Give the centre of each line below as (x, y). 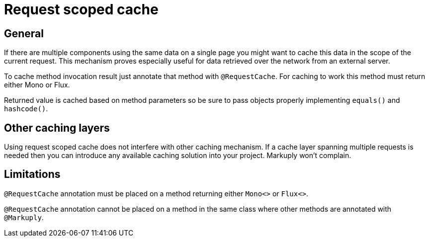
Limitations (32, 174)
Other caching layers (57, 128)
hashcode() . (26, 109)
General (24, 33)
